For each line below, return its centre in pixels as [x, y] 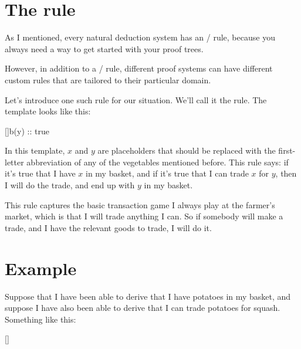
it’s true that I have [40, 173]
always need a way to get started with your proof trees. [104, 48]
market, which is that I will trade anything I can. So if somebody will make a [144, 216]
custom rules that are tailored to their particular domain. [108, 79]
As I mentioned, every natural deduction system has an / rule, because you [140, 37]
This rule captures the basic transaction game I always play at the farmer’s [140, 204]
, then [286, 173]
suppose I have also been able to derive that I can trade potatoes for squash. [143, 308]
